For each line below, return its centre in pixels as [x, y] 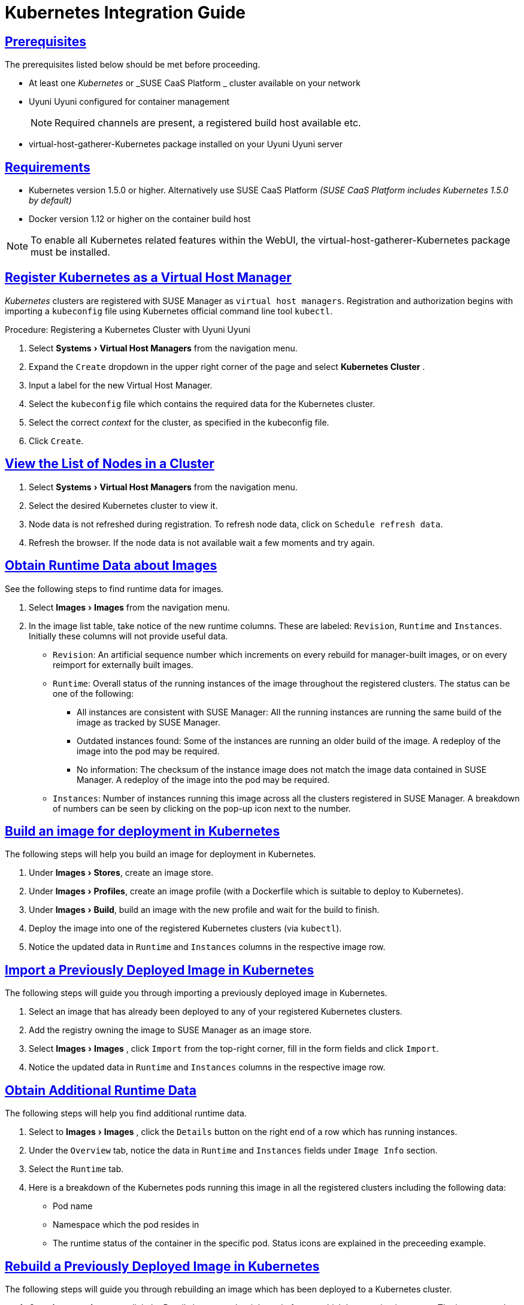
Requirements [48, 167]
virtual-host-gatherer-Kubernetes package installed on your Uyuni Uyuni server [186, 144]
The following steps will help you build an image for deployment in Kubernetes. [160, 854]
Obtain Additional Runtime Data [101, 1090]
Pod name [73, 1206]
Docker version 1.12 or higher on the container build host [140, 219]
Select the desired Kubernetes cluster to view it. [123, 505]
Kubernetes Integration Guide [125, 13]
